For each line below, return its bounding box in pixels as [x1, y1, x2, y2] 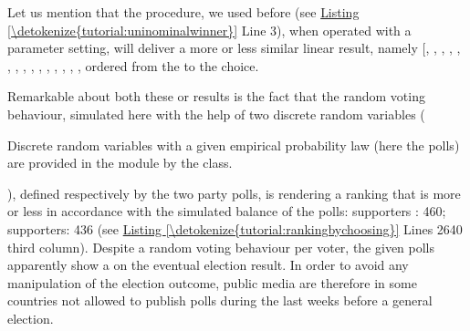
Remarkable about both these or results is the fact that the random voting [7, 87, 425, 106]
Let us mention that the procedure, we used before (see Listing [7, 3, 360, 21]
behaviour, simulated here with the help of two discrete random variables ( [7, 104, 425, 123]
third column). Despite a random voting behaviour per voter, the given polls [7, 237, 435, 256]
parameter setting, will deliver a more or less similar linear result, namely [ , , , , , [7, 38, 461, 57]
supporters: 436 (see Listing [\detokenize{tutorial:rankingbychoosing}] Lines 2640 [7, 219, 463, 238]
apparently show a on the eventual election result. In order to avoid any [7, 255, 409, 274]
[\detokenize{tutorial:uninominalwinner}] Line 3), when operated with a [7, 20, 412, 39]
